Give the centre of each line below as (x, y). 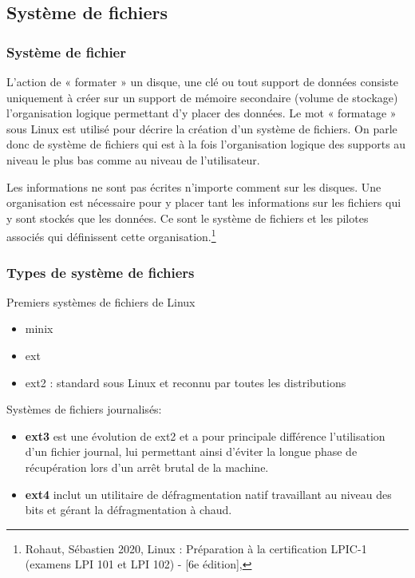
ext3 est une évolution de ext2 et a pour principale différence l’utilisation (205, 435)
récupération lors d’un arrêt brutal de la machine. (147, 467)
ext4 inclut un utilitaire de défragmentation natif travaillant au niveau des (208, 494)
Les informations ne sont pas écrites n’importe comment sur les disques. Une (194, 186)
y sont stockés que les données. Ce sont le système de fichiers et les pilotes (188, 218)
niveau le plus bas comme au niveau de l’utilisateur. (133, 159)
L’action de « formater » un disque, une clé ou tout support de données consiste (203, 81)
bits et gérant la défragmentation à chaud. (128, 510)
